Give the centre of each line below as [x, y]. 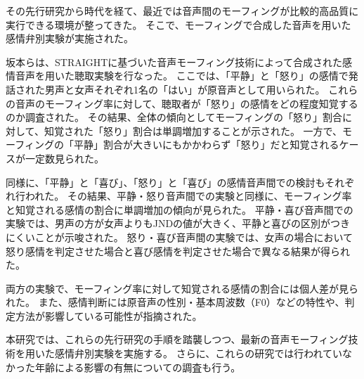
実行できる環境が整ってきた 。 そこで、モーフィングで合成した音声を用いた [178, 24]
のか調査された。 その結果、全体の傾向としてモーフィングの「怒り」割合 [174, 117]
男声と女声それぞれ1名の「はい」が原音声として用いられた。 [185, 89]
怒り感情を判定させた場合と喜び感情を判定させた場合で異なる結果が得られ [178, 251]
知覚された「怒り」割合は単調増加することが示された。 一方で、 [193, 130]
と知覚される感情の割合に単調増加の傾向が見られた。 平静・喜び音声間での [180, 209]
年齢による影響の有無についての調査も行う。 [138, 367]
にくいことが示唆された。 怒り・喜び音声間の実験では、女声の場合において [179, 237]
